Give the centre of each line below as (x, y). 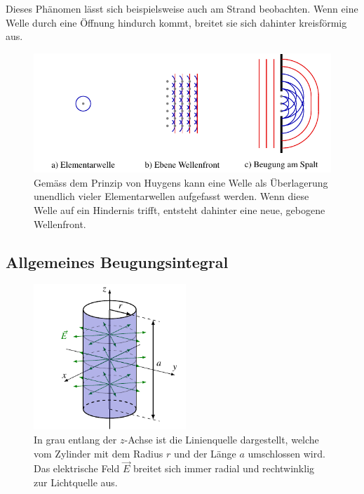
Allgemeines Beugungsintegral (117, 261)
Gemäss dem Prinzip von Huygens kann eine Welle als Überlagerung (181, 182)
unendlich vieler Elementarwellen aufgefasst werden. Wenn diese (171, 196)
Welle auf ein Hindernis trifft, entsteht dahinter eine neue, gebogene (180, 209)
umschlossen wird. (287, 453)
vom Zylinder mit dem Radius (99, 453)
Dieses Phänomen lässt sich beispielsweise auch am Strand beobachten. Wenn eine (182, 8)
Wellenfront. (60, 223)
